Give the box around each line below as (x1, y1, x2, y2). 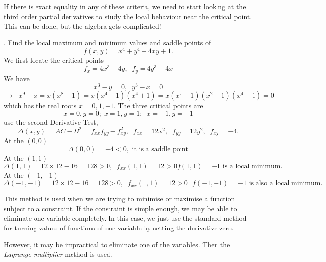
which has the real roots (4, 100, 77, 111)
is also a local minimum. (249, 180, 323, 187)
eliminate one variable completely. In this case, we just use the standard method (4, 213, 247, 223)
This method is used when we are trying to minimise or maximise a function (4, 194, 235, 204)
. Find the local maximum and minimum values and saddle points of (4, 37, 211, 47)
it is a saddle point (132, 145, 188, 153)
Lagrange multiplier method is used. (4, 249, 112, 259)
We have (4, 73, 30, 83)
